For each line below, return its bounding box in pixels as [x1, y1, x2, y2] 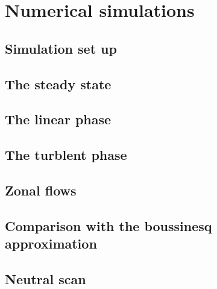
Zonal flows [5, 180, 77, 199]
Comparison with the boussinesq [5, 216, 212, 235]
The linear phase [5, 110, 112, 129]
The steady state [5, 74, 112, 93]
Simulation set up [5, 39, 117, 57]
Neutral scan [5, 269, 86, 288]
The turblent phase [5, 145, 127, 164]
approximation [5, 234, 97, 253]
